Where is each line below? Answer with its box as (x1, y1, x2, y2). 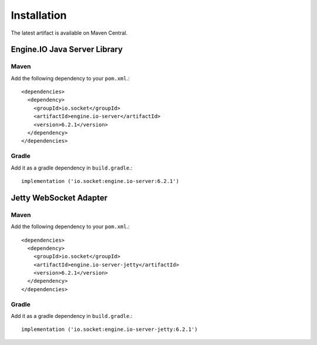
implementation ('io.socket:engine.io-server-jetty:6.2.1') (21, 326, 198, 333)
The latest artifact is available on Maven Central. (11, 29, 128, 36)
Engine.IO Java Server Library (11, 45, 123, 55)
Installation (11, 9, 67, 22)
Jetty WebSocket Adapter (11, 192, 108, 202)
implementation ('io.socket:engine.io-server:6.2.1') (21, 178, 179, 184)
